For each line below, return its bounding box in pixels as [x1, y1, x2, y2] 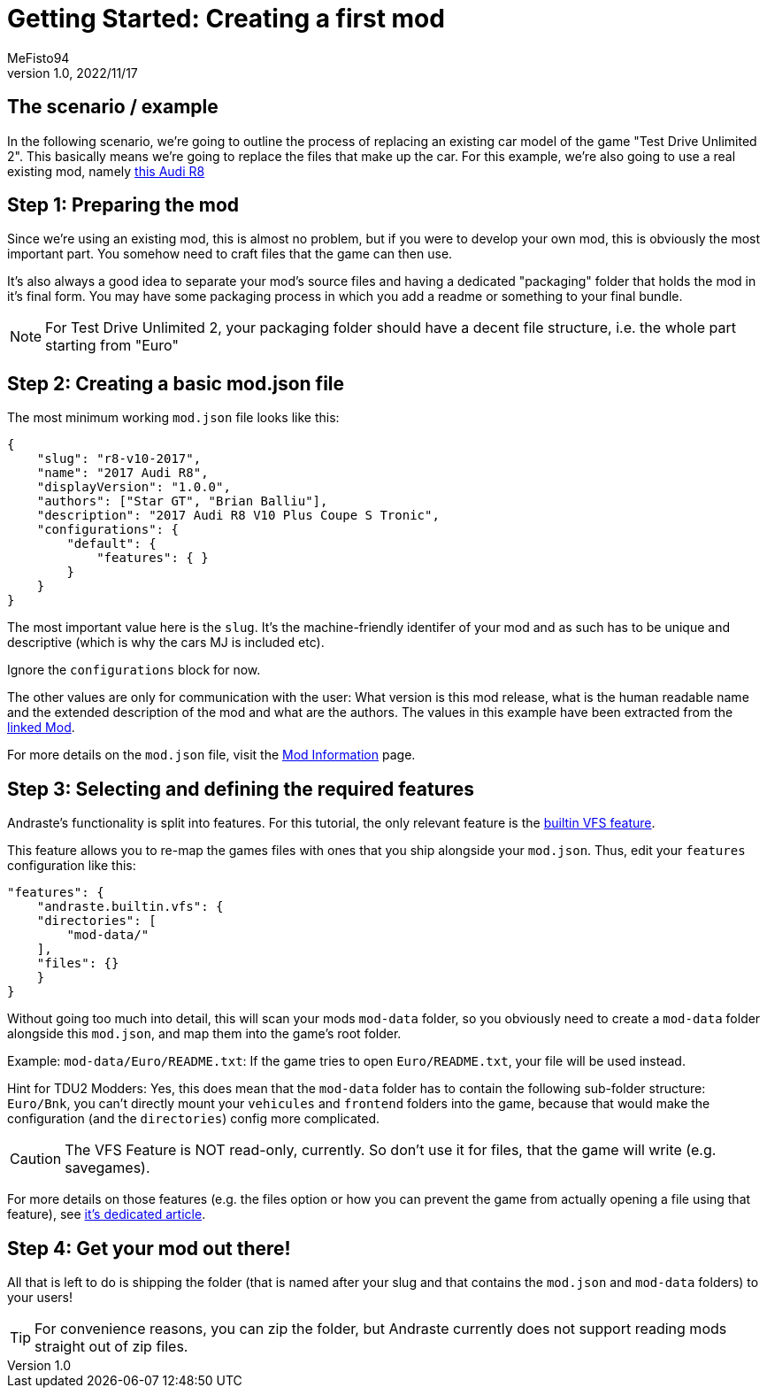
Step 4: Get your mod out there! [7, 1237, 291, 1260]
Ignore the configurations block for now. [7, 662, 261, 678]
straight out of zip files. [35, 1337, 188, 1355]
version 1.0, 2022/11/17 [7, 65, 138, 81]
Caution [10, 1150, 62, 1168]
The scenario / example [7, 96, 219, 119]
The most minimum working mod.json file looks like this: [7, 410, 340, 426]
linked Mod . [7, 720, 75, 736]
